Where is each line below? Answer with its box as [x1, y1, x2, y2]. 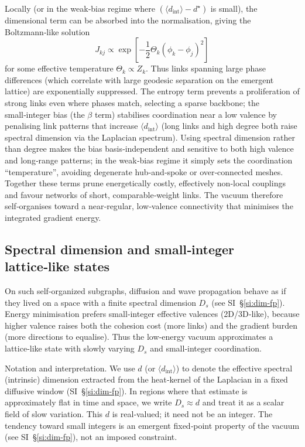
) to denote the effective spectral [176, 361, 293, 374]
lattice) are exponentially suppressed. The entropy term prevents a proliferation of [5, 85, 300, 97]
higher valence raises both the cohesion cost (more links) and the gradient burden [5, 319, 297, 331]
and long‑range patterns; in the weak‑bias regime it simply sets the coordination [5, 153, 293, 166]
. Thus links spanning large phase [146, 62, 266, 74]
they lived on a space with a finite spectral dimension [5, 296, 196, 308]
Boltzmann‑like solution [5, 25, 90, 37]
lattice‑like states [5, 257, 109, 275]
